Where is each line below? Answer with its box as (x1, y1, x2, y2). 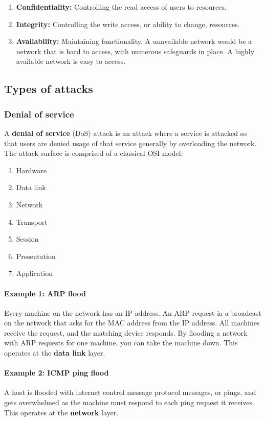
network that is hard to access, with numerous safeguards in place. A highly (16, 45, 255, 56)
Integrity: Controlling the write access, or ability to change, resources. (16, 18, 240, 29)
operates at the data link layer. (4, 347, 105, 358)
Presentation (16, 250, 56, 261)
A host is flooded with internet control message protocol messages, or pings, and (4, 387, 256, 397)
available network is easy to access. (16, 56, 126, 66)
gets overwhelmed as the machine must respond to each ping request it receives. (4, 397, 254, 408)
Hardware (16, 165, 47, 175)
